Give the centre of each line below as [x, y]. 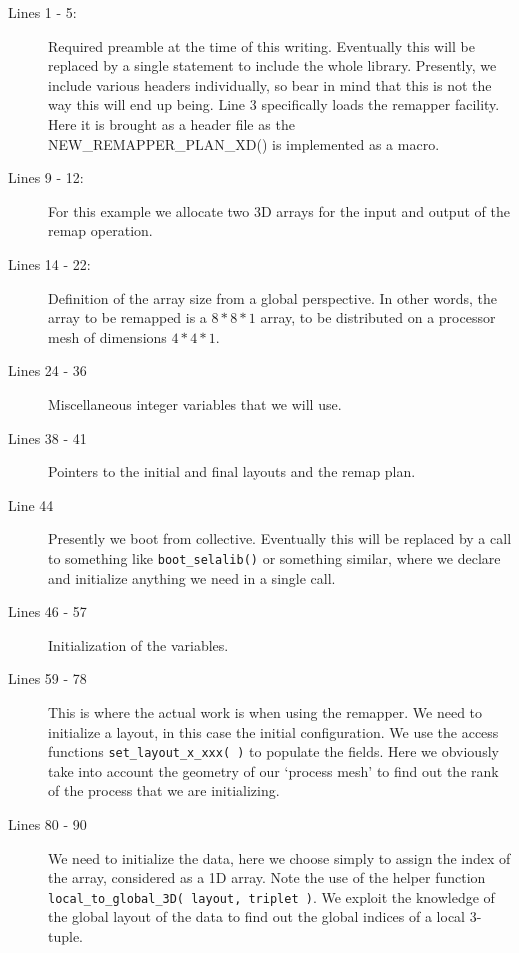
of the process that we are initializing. [164, 790]
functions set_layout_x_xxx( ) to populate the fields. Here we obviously [273, 751]
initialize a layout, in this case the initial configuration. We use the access [273, 731]
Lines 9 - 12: [46, 177]
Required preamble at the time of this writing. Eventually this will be [261, 45]
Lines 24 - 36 [47, 370]
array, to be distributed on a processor [378, 317]
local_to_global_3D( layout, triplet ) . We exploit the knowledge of [271, 896]
